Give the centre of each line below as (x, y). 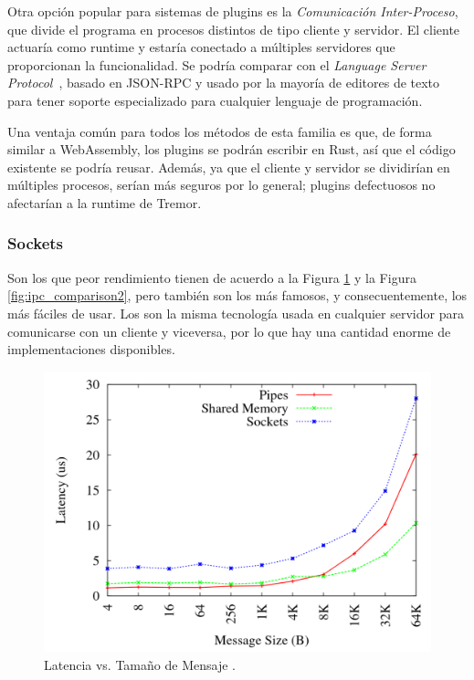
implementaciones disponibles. (91, 349)
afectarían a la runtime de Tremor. (105, 202)
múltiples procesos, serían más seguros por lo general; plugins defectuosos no (221, 185)
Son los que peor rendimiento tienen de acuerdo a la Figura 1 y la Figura (212, 277)
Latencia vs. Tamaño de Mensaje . (140, 664)
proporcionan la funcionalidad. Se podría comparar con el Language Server (217, 64)
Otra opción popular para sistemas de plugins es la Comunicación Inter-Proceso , (233, 11)
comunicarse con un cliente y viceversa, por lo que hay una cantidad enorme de (229, 331)
